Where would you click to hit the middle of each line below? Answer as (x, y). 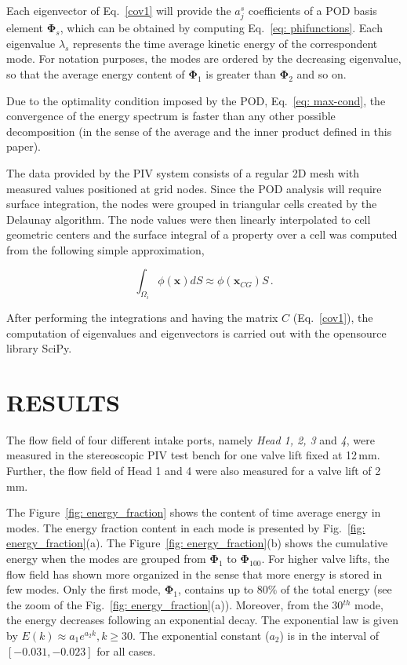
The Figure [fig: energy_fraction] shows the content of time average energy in (194, 512)
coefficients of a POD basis (313, 10)
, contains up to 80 (223, 589)
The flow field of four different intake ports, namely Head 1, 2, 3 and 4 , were (191, 439)
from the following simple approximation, (105, 249)
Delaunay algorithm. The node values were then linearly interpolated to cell (189, 219)
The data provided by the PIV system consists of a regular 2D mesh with (183, 172)
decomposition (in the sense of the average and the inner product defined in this (199, 131)
